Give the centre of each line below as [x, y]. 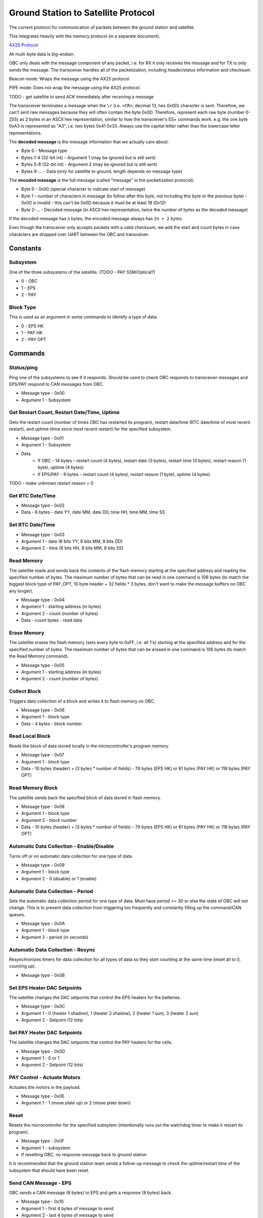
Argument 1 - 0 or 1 [40, 1058]
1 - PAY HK [32, 333]
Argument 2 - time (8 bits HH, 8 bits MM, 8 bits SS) [72, 548]
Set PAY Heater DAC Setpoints [46, 1032]
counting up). [22, 966]
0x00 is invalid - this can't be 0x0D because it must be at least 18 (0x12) [94, 203]
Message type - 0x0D [43, 1051]
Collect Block [25, 691]
